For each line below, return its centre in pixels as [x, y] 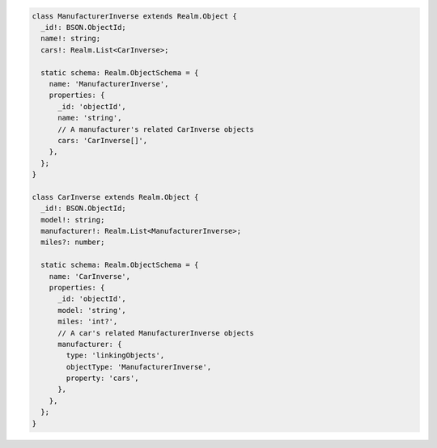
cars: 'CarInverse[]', [103, 140]
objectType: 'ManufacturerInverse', [139, 367]
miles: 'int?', [88, 322]
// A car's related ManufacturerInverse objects [156, 333]
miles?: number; [73, 242]
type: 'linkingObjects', [115, 355]
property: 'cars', [102, 378]
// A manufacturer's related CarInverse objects [156, 129]
